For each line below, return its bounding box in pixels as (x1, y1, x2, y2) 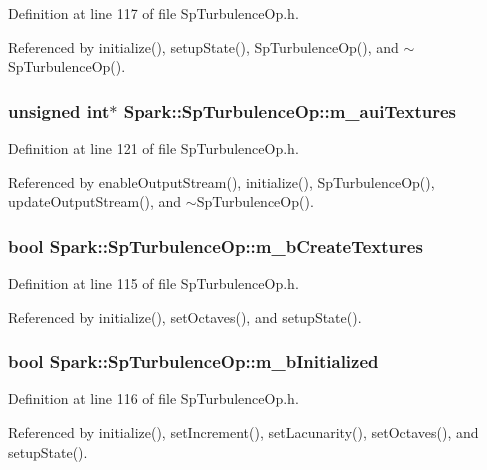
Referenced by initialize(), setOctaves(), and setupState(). (8, 306, 362, 327)
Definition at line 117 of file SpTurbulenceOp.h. (8, 3, 299, 23)
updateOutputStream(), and (8, 191, 182, 212)
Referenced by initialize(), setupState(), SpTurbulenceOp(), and (8, 36, 399, 57)
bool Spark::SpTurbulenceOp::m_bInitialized (8, 349, 379, 374)
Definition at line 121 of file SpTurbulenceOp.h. (8, 138, 299, 158)
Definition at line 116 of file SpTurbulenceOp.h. (8, 388, 299, 409)
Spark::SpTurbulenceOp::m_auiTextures (123, 98, 457, 123)
